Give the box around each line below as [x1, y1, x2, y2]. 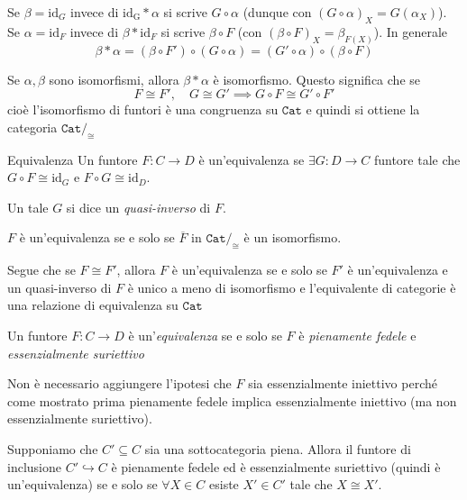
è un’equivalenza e [347, 260, 448, 279]
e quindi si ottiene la [306, 100, 420, 119]
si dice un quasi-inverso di [66, 197, 211, 216]
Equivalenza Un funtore [7, 150, 138, 168]
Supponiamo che [7, 439, 98, 458]
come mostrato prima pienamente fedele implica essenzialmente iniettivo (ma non [7, 391, 457, 410]
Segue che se [7, 260, 76, 279]
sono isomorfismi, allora [49, 69, 179, 88]
